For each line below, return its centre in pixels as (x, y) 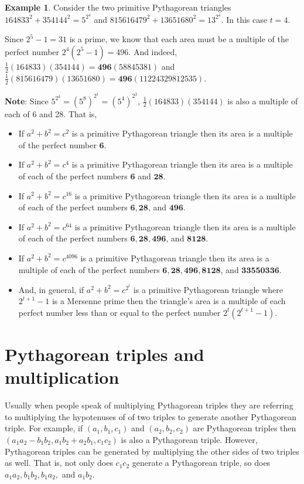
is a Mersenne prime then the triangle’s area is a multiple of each (169, 301)
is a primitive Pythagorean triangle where (208, 289)
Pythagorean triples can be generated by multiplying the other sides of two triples (152, 451)
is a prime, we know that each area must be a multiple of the (179, 39)
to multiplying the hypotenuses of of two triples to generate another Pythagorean (151, 416)
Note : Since (27, 100)
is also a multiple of (263, 100)
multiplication (62, 377)
